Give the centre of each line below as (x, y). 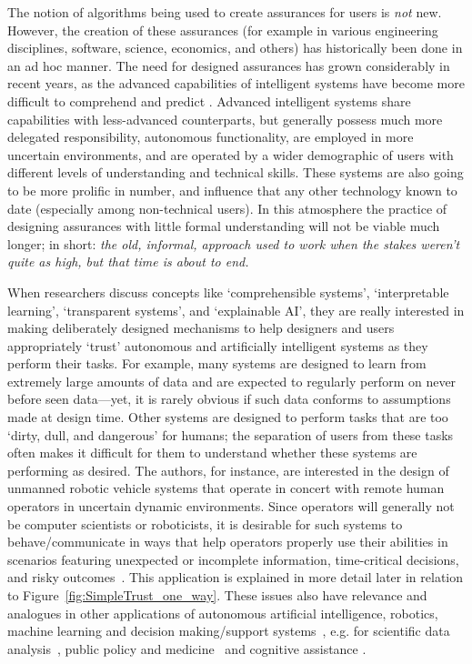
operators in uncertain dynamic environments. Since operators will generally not (231, 506)
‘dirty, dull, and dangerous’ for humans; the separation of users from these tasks (231, 434)
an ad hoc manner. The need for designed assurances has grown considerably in (229, 65)
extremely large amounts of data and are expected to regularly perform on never (232, 381)
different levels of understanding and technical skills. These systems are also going (236, 172)
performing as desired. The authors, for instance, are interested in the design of (228, 470)
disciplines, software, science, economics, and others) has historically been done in (235, 48)
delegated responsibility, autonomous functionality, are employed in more (211, 137)
